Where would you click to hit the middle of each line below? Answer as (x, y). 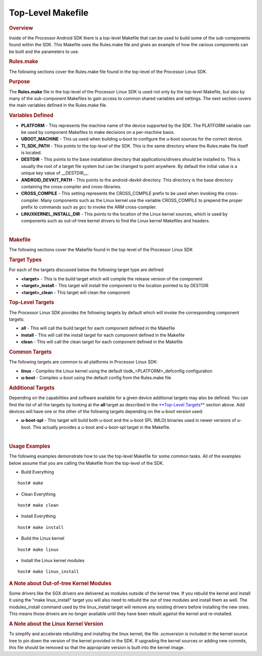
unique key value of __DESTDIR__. (55, 173)
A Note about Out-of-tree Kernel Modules (60, 583)
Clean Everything (38, 494)
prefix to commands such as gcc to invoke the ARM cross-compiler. (89, 207)
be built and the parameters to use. (44, 52)
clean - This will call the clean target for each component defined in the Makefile (102, 342)
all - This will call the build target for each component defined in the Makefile (98, 328)
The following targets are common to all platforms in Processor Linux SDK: (83, 362)
